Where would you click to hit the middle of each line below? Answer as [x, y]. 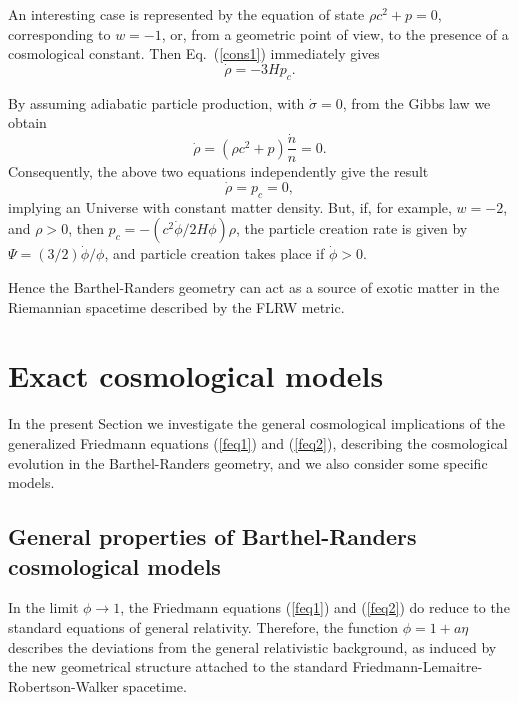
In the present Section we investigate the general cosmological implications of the [256, 423]
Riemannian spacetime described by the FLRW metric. [176, 306]
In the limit [43, 607]
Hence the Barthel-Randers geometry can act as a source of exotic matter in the [254, 287]
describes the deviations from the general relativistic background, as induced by [252, 646]
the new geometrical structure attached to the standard [178, 666]
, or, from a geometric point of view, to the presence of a [335, 33]
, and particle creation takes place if [214, 253]
